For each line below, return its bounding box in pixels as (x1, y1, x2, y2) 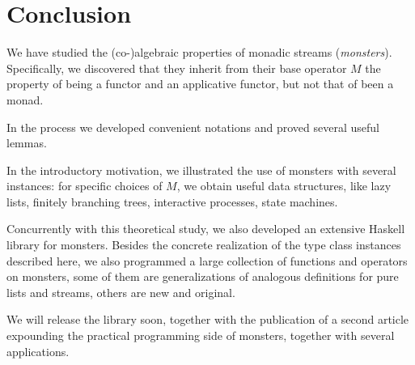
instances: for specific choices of (6, 177, 163, 194)
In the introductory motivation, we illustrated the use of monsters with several (6, 161, 396, 178)
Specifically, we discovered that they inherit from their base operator (6, 59, 347, 76)
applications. (6, 342, 70, 359)
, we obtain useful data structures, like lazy (176, 177, 392, 194)
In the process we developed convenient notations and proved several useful (6, 118, 379, 135)
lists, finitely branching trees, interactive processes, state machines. (6, 193, 338, 210)
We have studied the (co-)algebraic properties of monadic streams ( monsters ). (6, 44, 392, 61)
